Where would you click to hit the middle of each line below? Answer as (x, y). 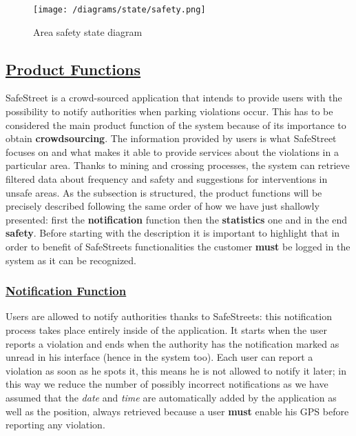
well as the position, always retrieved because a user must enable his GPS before (177, 411)
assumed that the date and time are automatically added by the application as (171, 397)
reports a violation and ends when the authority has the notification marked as (172, 343)
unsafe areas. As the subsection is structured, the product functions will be (164, 192)
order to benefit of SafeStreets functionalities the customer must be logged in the (178, 246)
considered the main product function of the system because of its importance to (176, 125)
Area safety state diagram (88, 31)
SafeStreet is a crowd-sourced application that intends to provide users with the (174, 98)
